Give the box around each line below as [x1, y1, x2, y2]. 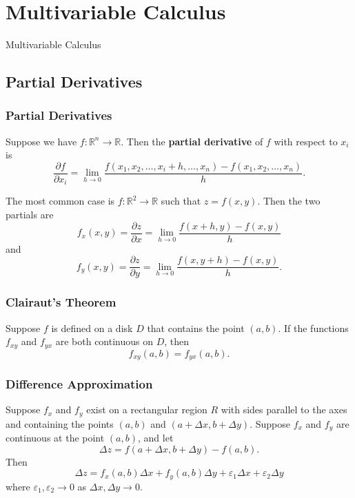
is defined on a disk [51, 320, 133, 335]
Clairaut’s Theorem [6, 293, 116, 311]
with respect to [274, 134, 338, 148]
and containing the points [6, 416, 114, 430]
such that [161, 194, 201, 208]
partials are [6, 207, 54, 222]
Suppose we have [6, 134, 77, 148]
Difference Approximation [6, 375, 153, 392]
